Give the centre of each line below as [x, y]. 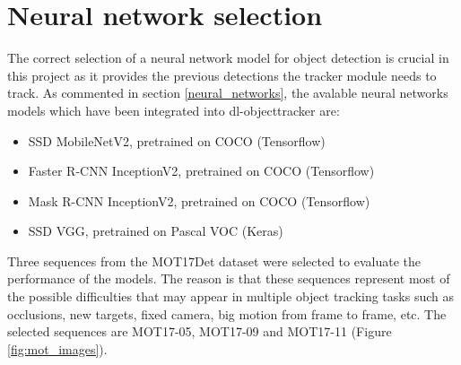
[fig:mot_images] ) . [57, 348]
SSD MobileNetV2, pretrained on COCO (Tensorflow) [177, 140]
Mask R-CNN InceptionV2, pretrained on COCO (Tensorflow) [199, 200]
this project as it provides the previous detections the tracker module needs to [222, 75]
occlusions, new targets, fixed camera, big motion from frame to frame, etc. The [227, 313]
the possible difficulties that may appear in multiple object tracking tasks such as [230, 296]
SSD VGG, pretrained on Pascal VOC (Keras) [156, 231]
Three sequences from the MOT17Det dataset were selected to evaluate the [214, 261]
